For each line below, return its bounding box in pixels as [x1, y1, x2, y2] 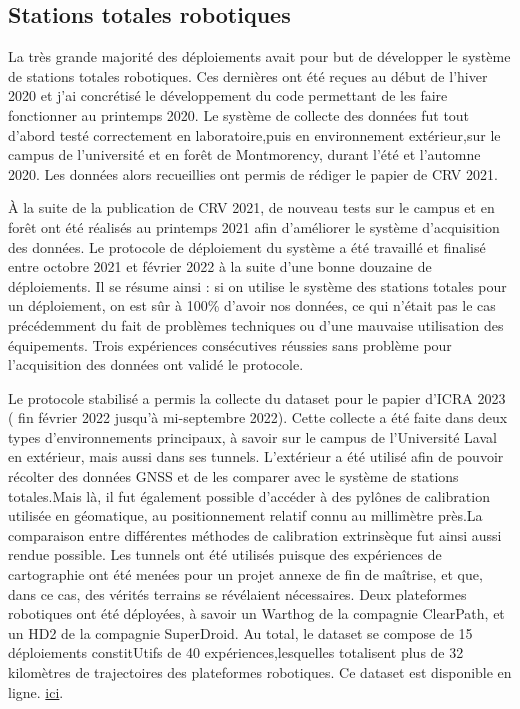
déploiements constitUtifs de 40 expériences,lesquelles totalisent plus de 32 [8, 642, 464, 663]
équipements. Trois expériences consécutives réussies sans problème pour [8, 334, 452, 355]
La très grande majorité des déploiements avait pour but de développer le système [8, 46, 511, 67]
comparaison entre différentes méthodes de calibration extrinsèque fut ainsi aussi [8, 524, 502, 545]
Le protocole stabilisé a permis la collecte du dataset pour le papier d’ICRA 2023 [8, 387, 506, 408]
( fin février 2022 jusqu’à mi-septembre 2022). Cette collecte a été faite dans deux [8, 407, 508, 428]
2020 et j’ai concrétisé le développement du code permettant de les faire [8, 85, 448, 106]
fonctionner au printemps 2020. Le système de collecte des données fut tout [8, 104, 470, 125]
